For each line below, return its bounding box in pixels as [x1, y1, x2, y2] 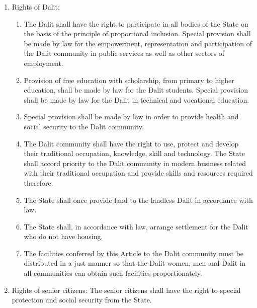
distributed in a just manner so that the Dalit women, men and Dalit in [24, 258, 246, 268]
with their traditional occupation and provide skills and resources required [24, 168, 253, 178]
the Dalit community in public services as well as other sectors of [24, 48, 225, 58]
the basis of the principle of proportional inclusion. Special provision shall [24, 28, 251, 39]
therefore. [24, 177, 53, 188]
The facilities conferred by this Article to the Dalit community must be [24, 248, 244, 258]
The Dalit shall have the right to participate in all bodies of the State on [24, 18, 248, 29]
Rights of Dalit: [12, 2, 60, 12]
